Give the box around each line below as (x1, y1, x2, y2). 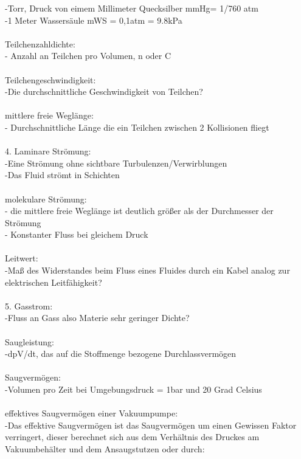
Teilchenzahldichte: (5, 37, 75, 50)
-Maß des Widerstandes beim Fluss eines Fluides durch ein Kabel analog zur (5, 264, 290, 277)
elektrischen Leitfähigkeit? (5, 275, 102, 288)
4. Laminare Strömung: (5, 145, 91, 157)
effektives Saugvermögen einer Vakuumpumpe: (5, 407, 178, 419)
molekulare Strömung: (5, 192, 87, 205)
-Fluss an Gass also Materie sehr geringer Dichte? (5, 311, 190, 324)
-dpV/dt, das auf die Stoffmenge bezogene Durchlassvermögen (5, 347, 237, 360)
